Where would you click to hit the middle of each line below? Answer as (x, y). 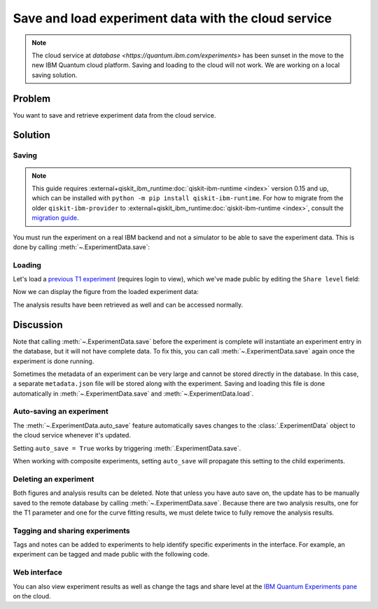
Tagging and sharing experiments (72, 531)
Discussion (38, 324)
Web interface (38, 573)
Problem (32, 98)
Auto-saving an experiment (61, 412)
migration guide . (55, 218)
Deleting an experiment (54, 479)
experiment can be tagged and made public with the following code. (111, 554)
